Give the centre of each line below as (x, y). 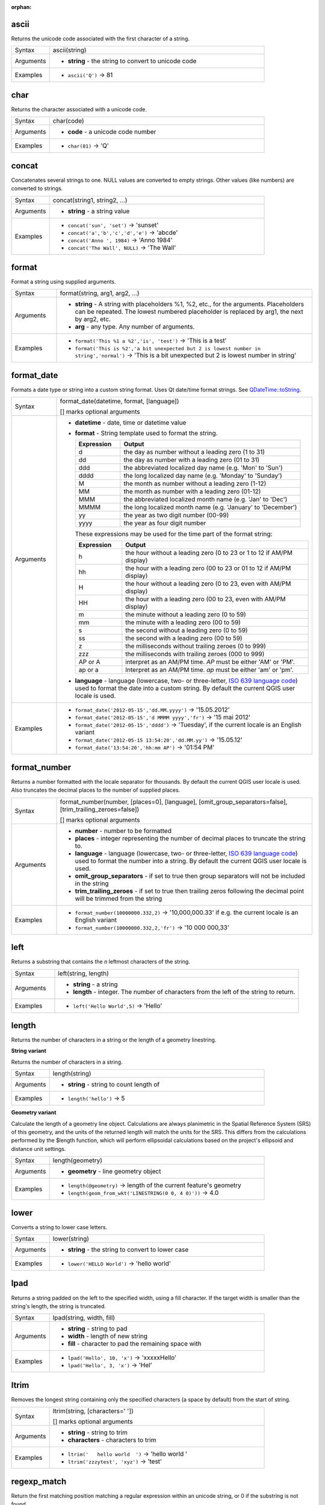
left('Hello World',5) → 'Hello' (118, 1005)
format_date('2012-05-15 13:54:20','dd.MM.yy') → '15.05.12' (159, 740)
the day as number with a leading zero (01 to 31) (192, 460)
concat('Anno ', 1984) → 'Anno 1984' (120, 240)
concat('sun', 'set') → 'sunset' (113, 225)
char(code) (68, 121)
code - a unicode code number (112, 132)
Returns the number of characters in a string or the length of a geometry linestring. (114, 1040)
